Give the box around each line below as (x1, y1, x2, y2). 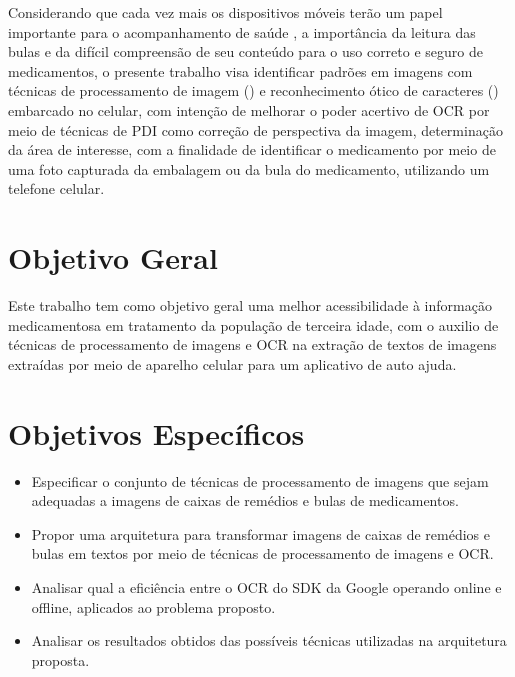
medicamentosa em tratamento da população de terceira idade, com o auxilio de (8, 314, 499, 335)
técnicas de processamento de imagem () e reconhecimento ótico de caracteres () (8, 80, 499, 101)
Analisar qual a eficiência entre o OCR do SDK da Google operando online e (31, 576, 502, 597)
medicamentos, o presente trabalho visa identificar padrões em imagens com (8, 60, 473, 81)
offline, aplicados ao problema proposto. (31, 596, 276, 617)
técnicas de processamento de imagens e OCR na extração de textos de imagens (8, 334, 497, 355)
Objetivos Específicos (8, 412, 305, 453)
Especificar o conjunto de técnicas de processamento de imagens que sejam (31, 470, 489, 491)
